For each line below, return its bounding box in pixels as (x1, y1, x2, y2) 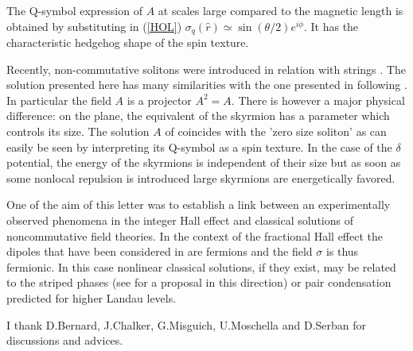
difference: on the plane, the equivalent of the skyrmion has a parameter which (6, 107, 390, 124)
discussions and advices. (6, 332, 123, 349)
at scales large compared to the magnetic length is (158, 2, 403, 18)
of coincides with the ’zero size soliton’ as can (165, 123, 387, 140)
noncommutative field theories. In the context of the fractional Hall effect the (6, 227, 384, 244)
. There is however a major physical (231, 91, 405, 108)
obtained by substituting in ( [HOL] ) (6, 17, 182, 34)
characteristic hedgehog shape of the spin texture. (6, 34, 249, 51)
